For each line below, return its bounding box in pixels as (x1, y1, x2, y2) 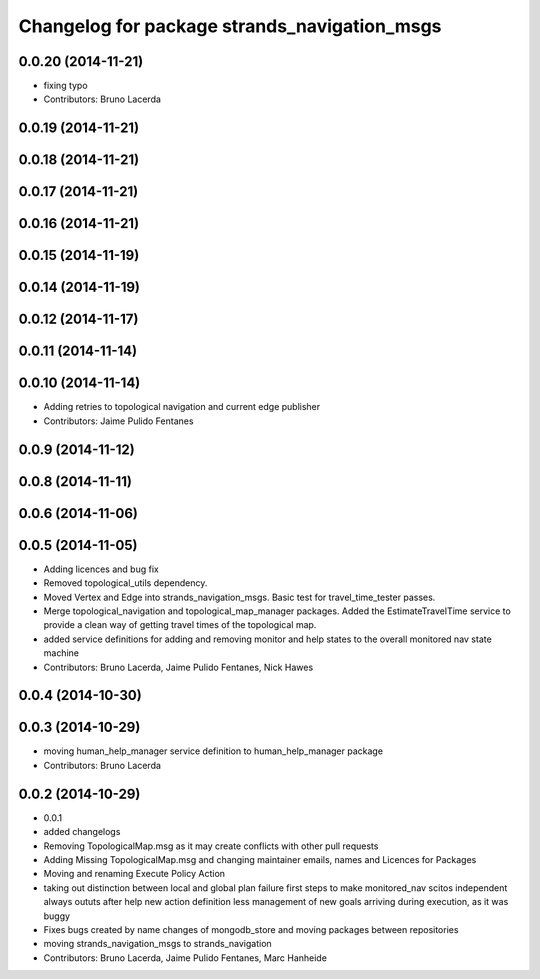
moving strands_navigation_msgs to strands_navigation (43, 938, 272, 950)
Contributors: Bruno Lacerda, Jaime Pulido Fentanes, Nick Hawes (43, 661, 314, 673)
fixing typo (43, 80, 89, 92)
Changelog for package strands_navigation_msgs (18, 15, 442, 37)
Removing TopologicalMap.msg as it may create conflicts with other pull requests (43, 840, 379, 852)
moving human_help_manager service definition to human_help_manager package (43, 745, 384, 757)
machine (43, 647, 80, 659)
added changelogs (43, 826, 121, 838)
